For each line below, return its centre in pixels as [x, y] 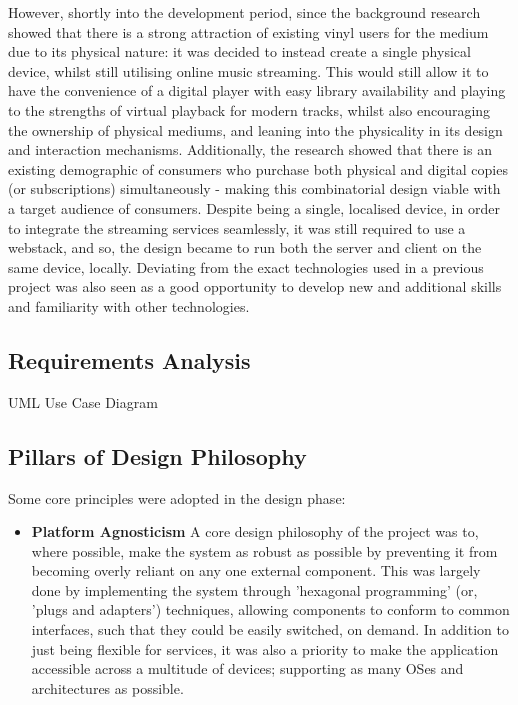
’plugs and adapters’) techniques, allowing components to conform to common [270, 609]
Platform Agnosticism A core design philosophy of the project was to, [255, 531]
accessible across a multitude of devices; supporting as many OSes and [247, 668]
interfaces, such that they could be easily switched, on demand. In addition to [270, 629]
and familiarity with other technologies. [129, 305]
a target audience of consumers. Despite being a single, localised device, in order [254, 207]
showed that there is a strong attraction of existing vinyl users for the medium [248, 31]
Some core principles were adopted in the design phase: [177, 497]
